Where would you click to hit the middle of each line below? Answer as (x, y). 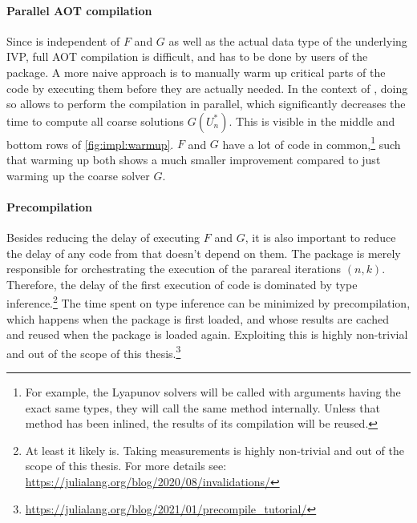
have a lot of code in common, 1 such (312, 143)
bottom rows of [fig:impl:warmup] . (90, 144)
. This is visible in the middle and (312, 121)
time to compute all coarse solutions (95, 121)
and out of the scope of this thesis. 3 (94, 352)
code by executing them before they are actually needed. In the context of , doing (207, 88)
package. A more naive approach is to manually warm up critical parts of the (196, 72)
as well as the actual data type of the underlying (288, 40)
